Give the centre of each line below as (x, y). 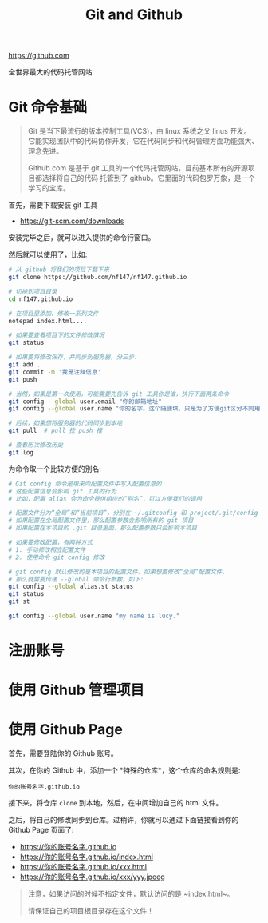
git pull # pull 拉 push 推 (55, 431)
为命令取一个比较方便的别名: (55, 469)
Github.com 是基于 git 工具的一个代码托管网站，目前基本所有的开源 (138, 168)
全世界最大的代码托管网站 (50, 72)
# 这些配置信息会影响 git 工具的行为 (63, 491)
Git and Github (134, 15)
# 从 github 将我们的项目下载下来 (59, 270)
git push (23, 379)
